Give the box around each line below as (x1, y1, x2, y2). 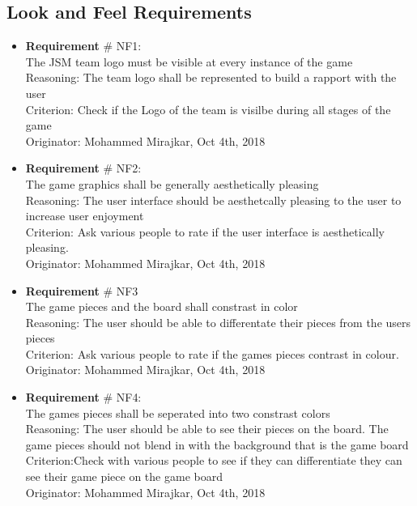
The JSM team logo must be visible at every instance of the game (25, 53, 353, 70)
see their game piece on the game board (25, 468, 223, 485)
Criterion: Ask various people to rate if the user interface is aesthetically (25, 223, 385, 240)
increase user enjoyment (25, 207, 144, 224)
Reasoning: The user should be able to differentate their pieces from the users (25, 313, 411, 330)
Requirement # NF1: (25, 37, 142, 54)
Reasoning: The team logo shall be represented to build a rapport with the (25, 69, 397, 86)
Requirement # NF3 (25, 282, 138, 299)
